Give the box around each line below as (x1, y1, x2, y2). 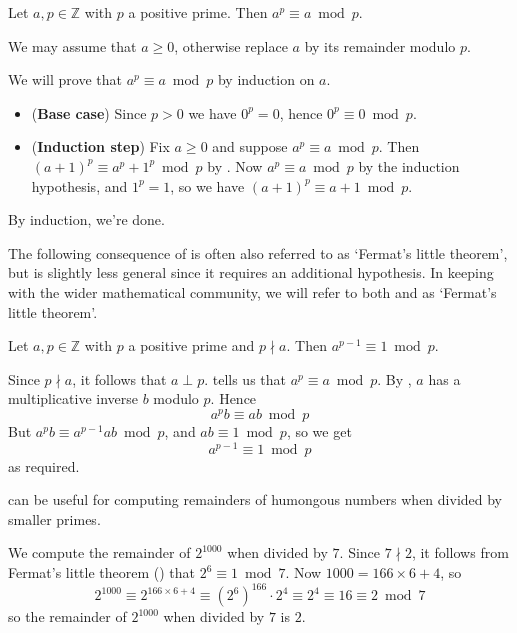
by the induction (358, 155, 460, 176)
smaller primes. (8, 508, 101, 529)
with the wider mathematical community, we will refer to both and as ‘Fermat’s (8, 281, 497, 302)
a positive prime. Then (128, 2, 268, 22)
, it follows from (411, 542, 509, 563)
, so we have (170, 175, 245, 196)
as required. (8, 455, 80, 476)
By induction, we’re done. (8, 209, 165, 230)
